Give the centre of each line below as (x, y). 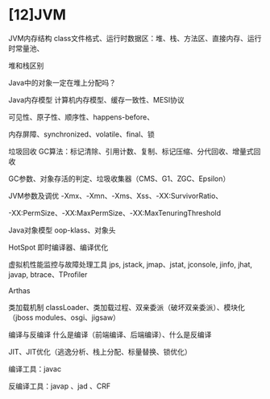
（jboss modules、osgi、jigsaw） (64, 317)
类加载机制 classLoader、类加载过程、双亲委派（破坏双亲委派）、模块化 (127, 307)
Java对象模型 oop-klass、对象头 (62, 230)
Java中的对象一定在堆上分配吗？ (62, 82)
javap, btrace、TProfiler (48, 274)
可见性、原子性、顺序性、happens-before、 (81, 117)
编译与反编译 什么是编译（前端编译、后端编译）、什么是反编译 (110, 334)
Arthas (19, 290)
